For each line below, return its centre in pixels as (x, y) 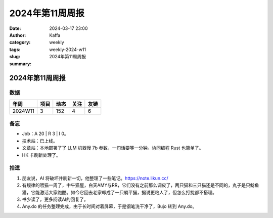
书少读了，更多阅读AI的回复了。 (55, 199)
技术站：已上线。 (40, 141)
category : (20, 42)
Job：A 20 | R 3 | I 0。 (45, 134)
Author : (18, 35)
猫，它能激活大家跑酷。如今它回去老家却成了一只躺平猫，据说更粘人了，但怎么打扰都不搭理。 (119, 192)
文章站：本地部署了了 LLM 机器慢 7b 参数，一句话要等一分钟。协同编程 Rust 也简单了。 (113, 148)
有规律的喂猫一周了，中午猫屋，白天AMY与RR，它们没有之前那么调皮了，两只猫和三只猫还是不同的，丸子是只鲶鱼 (141, 185)
